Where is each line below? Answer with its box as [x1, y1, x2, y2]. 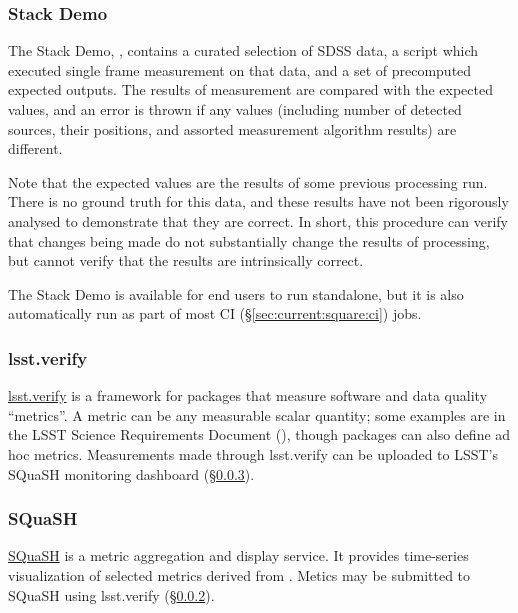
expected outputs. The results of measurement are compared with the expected [8, 79, 493, 100]
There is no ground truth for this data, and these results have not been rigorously [8, 191, 509, 212]
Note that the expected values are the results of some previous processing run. [8, 171, 488, 192]
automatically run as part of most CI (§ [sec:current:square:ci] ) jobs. [8, 303, 422, 324]
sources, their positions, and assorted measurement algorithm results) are [8, 118, 457, 139]
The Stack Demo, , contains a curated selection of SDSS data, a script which [8, 40, 479, 61]
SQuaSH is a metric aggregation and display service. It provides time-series [8, 545, 469, 566]
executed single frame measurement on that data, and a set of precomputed [8, 59, 472, 80]
